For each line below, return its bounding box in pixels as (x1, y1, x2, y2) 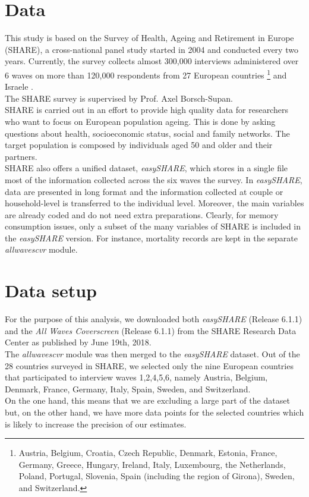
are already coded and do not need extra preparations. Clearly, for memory (5, 208, 279, 221)
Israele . (5, 80, 33, 93)
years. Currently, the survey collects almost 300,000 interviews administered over (5, 55, 299, 67)
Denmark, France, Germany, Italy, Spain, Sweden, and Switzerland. (5, 382, 251, 395)
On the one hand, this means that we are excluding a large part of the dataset (5, 394, 290, 407)
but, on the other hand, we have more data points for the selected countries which (5, 405, 304, 418)
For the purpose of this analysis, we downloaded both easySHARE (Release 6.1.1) (5, 313, 302, 325)
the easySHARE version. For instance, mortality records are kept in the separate (5, 231, 298, 244)
